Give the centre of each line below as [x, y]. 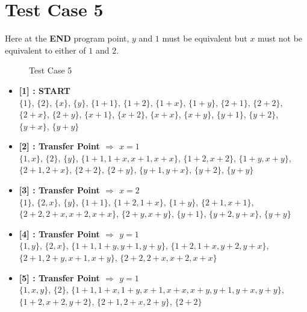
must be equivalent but [205, 38]
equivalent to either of [45, 50]
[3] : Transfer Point [59, 190]
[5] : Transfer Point [59, 277]
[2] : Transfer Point [59, 146]
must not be [280, 38]
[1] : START [45, 90]
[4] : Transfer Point [59, 233]
